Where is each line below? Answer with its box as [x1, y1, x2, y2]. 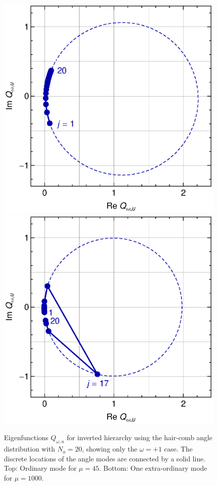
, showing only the [82, 444, 138, 454]
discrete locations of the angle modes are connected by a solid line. [4, 453, 206, 463]
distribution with [4, 444, 55, 454]
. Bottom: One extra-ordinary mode [99, 463, 207, 473]
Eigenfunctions [4, 432, 49, 443]
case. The [164, 444, 193, 454]
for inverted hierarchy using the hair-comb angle [67, 432, 213, 443]
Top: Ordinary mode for [4, 463, 77, 473]
